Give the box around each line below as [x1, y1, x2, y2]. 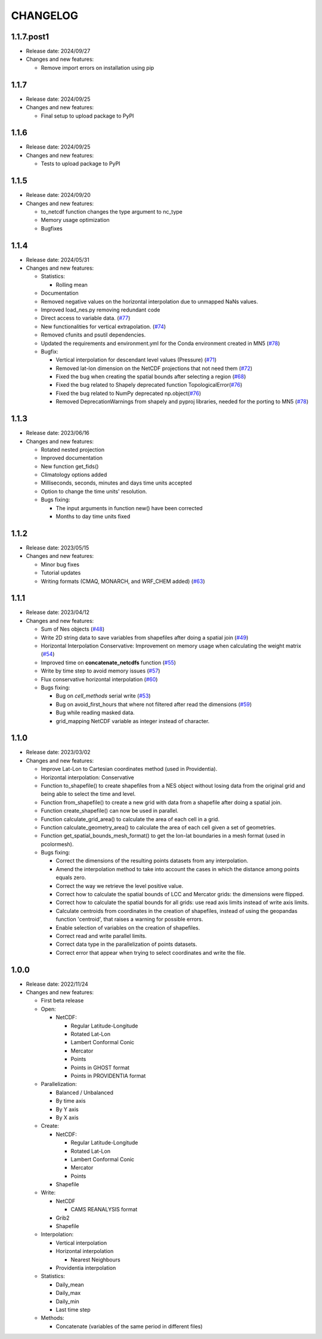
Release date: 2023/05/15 [26, 544, 89, 551]
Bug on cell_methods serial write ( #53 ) [55, 692, 151, 699]
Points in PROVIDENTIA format [70, 1072, 146, 1079]
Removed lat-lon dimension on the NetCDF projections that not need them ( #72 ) [55, 365, 253, 372]
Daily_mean [55, 1281, 85, 1288]
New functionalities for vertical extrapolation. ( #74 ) [41, 323, 166, 330]
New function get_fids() [41, 462, 99, 470]
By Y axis [55, 1106, 79, 1113]
